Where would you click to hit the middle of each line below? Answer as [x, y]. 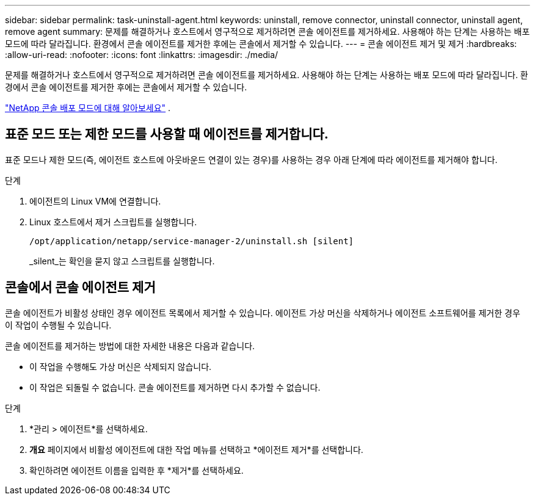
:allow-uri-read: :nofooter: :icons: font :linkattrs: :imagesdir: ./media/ [142, 55]
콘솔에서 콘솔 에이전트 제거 [80, 288]
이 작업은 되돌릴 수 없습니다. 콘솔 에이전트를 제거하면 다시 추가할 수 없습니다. [175, 387]
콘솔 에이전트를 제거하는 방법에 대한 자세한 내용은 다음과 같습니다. [130, 346]
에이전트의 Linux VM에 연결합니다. [95, 201]
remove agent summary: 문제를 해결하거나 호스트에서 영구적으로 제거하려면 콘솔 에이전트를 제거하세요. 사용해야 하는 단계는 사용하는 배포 [267, 31]
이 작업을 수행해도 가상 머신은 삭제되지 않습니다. [121, 366]
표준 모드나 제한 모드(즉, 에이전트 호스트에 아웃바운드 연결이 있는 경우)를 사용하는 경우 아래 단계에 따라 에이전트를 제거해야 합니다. [251, 159]
